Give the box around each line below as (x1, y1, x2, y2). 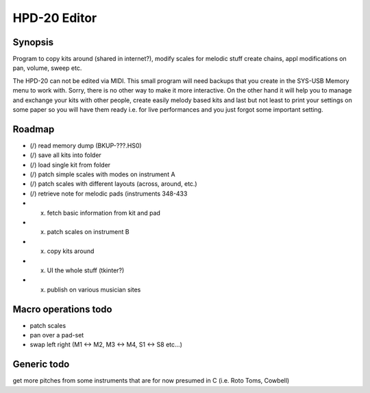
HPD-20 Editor (12, 10, 97, 25)
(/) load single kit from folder (29, 160, 111, 169)
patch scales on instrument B (47, 228, 129, 236)
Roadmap (12, 123, 55, 135)
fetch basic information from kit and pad (47, 209, 161, 217)
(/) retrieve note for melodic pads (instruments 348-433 (29, 189, 188, 198)
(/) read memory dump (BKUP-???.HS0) (29, 141, 142, 150)
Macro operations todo (12, 303, 112, 315)
